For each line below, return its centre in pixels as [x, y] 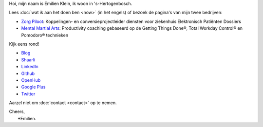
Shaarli [28, 60]
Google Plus [33, 87]
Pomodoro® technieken [45, 35]
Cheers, [17, 111]
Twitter [28, 94]
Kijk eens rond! [24, 44]
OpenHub [31, 80]
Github [28, 73]
